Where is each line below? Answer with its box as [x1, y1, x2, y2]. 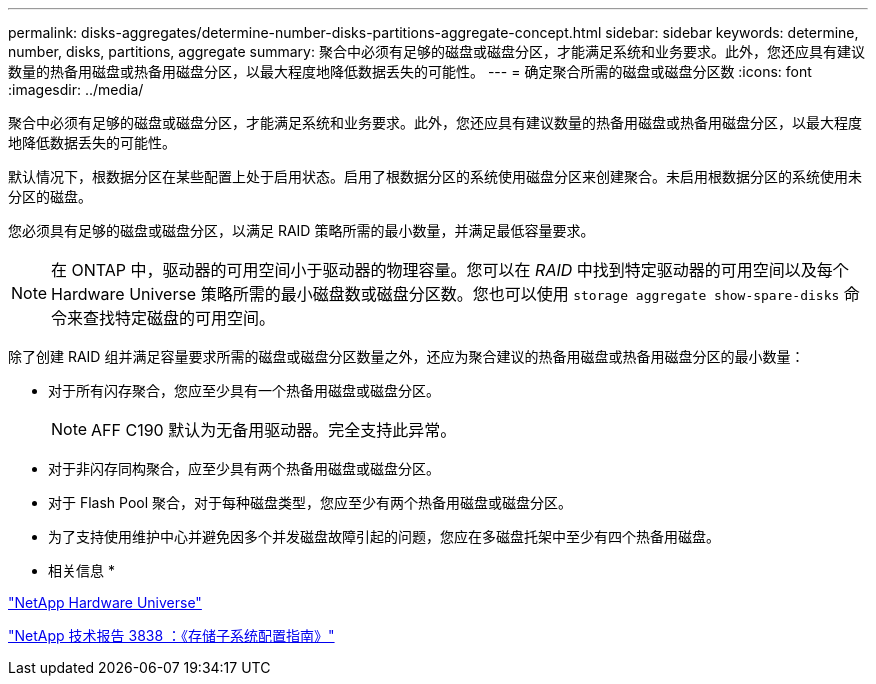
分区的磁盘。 [8, 188, 92, 205]
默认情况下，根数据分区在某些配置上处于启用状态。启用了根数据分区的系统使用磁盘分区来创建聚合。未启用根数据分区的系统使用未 [8, 168, 862, 185]
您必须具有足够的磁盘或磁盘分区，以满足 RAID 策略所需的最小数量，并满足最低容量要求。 [8, 222, 595, 239]
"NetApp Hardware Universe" [8, 594, 202, 611]
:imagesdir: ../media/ [8, 81, 144, 98]
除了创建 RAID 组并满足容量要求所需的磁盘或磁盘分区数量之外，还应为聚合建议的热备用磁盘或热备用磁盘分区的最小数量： [8, 348, 805, 365]
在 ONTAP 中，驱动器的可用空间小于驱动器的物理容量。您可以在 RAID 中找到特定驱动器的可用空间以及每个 [51, 260, 849, 280]
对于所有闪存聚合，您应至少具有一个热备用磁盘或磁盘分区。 [48, 382, 440, 399]
